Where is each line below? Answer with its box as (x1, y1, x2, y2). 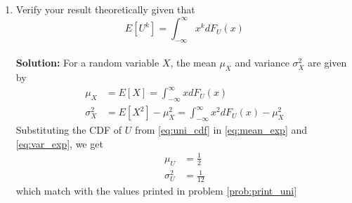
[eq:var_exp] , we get (15, 136, 103, 150)
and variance (235, 55, 289, 70)
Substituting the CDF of (15, 122, 122, 137)
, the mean (170, 55, 216, 70)
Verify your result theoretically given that (15, 2, 195, 16)
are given (308, 55, 347, 70)
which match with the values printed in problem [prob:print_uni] (15, 183, 297, 197)
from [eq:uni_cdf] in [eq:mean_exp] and (134, 122, 308, 137)
